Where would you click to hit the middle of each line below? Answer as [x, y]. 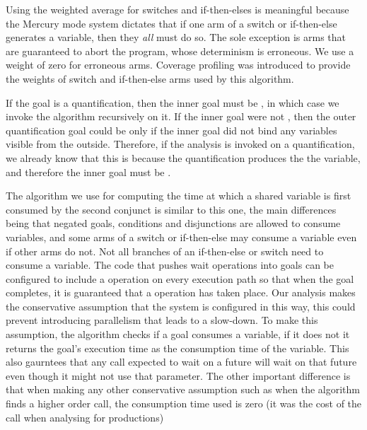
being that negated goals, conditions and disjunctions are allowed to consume [173, 223]
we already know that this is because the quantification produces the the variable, [183, 157]
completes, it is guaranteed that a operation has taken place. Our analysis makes [181, 292]
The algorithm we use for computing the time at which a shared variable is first [179, 196]
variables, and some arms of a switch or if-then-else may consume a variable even [181, 237]
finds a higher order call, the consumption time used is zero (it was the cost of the [184, 403]
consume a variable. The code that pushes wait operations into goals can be [170, 265]
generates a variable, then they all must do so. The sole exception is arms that [176, 37]
